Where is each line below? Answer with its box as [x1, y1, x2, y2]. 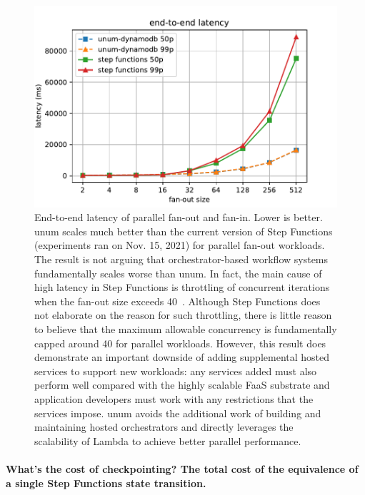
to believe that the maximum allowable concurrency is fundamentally [34, 322, 337, 336]
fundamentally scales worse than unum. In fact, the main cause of [34, 265, 322, 280]
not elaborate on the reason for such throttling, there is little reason [34, 307, 332, 322]
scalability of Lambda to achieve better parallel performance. [34, 433, 301, 448]
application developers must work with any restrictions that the [34, 391, 314, 406]
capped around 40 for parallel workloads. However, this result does [34, 335, 326, 350]
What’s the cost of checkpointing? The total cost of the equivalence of [6, 461, 359, 476]
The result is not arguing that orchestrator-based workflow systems [34, 252, 329, 267]
